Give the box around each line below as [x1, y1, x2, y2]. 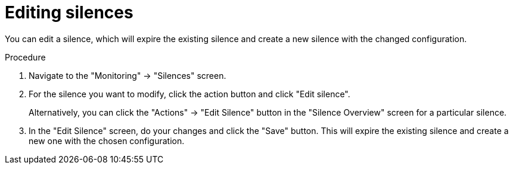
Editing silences [5, 2, 133, 23]
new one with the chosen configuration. [29, 135, 185, 146]
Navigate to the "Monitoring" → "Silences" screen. [29, 70, 226, 81]
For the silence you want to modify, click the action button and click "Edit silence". [29, 88, 350, 99]
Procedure [5, 52, 46, 62]
